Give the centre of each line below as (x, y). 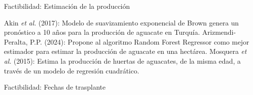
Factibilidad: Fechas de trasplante (55, 87)
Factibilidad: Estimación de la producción (67, 6)
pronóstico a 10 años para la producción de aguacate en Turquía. (102, 32)
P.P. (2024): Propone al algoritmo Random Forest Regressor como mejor (139, 41)
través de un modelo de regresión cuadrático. (72, 70)
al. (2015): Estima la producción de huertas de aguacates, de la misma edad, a (122, 60)
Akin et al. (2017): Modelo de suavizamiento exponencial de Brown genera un (121, 22)
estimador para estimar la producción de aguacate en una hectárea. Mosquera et (125, 51)
